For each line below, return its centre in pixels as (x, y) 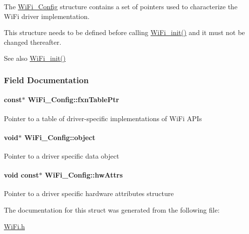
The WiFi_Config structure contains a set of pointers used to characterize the (121, 6)
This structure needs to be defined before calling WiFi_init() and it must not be (124, 32)
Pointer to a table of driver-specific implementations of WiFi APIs (103, 118)
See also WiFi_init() (35, 58)
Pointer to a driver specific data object (62, 156)
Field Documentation (46, 80)
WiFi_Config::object (60, 137)
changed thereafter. (33, 42)
